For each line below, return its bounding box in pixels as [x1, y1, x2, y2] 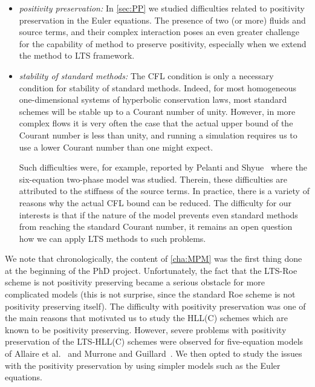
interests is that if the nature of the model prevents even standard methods [19, 208, 298, 221]
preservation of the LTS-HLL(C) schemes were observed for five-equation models [5, 335, 304, 348]
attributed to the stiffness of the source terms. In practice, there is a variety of [19, 184, 310, 197]
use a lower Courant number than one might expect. [19, 140, 213, 153]
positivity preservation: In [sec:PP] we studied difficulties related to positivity [19, 2, 305, 14]
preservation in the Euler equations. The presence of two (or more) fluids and [19, 13, 306, 26]
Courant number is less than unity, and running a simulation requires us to [19, 128, 297, 141]
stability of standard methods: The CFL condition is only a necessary [19, 69, 274, 82]
